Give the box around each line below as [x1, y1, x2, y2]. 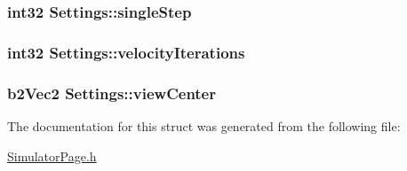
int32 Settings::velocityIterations [7, 41, 245, 63]
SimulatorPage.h [7, 146, 97, 165]
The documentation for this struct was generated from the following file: [7, 116, 401, 135]
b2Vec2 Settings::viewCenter [7, 82, 217, 104]
